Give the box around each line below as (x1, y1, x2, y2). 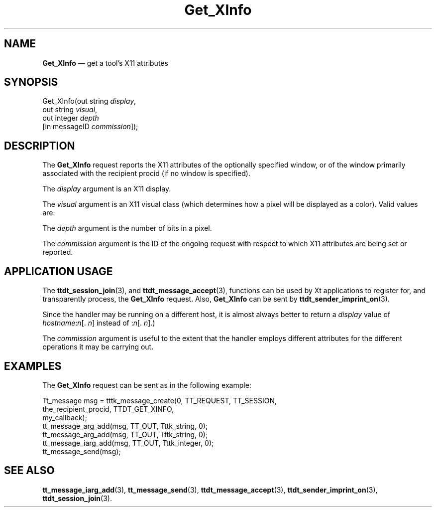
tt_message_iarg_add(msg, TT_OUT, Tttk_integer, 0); (42, 438, 214, 447)
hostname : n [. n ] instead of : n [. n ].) (42, 319, 155, 328)
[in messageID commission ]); (42, 122, 138, 131)
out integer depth (42, 114, 99, 123)
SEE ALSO (4, 464, 55, 477)
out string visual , (42, 105, 98, 114)
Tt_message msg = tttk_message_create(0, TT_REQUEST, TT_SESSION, (42, 396, 277, 405)
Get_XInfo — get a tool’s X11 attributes (42, 58, 168, 67)
